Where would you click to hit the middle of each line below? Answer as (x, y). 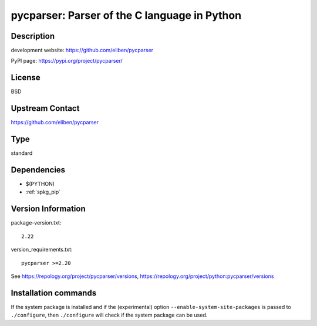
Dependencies (38, 170)
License (26, 78)
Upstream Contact (45, 108)
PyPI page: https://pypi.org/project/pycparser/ (67, 61)
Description (33, 36)
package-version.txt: (36, 223)
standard (22, 153)
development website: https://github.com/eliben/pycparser (82, 50)
